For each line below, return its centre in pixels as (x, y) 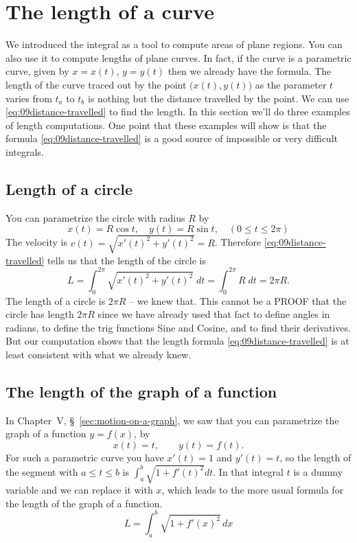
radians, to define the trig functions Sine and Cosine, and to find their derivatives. (178, 327)
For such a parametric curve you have (85, 458)
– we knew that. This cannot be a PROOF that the (238, 300)
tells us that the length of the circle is (127, 260)
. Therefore (238, 242)
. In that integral (249, 471)
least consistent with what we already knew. (99, 355)
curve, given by (37, 71)
